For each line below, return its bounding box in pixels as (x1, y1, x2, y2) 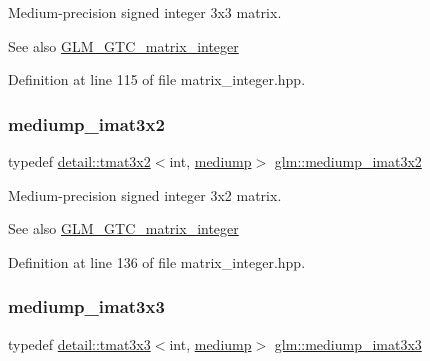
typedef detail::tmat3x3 (8, 333, 151, 354)
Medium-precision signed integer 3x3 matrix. (8, 2, 282, 22)
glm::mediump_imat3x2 (274, 151, 422, 171)
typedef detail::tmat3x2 (8, 151, 151, 171)
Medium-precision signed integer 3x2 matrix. (8, 184, 282, 205)
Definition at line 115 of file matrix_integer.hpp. (8, 69, 306, 90)
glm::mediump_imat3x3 (274, 333, 422, 354)
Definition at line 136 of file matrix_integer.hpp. (8, 251, 306, 272)
